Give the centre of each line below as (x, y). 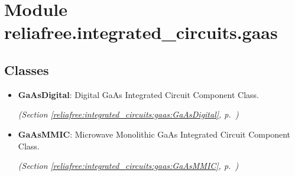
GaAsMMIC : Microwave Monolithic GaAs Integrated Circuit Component (154, 134)
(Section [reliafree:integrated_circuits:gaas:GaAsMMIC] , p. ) (128, 166)
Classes (27, 69)
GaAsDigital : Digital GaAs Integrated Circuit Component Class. (138, 94)
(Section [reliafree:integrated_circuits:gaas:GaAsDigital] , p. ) (128, 114)
